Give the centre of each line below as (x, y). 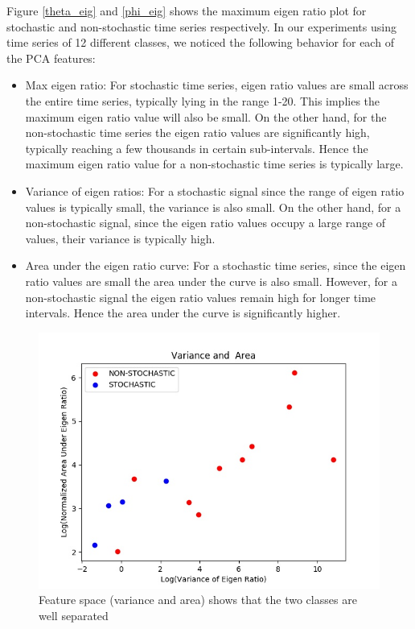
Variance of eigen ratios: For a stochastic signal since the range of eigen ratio (215, 190)
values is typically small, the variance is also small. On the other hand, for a (213, 207)
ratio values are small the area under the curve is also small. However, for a (212, 281)
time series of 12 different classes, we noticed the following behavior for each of (200, 42)
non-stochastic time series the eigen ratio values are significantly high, (197, 132)
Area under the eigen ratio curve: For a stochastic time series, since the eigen (216, 265)
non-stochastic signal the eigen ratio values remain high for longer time (201, 297)
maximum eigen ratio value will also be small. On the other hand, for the (206, 116)
